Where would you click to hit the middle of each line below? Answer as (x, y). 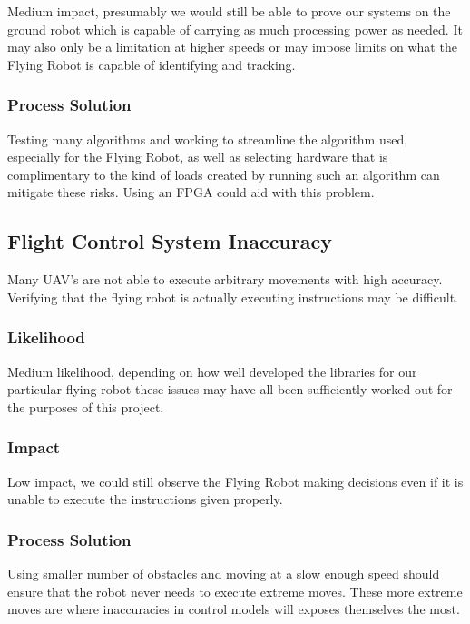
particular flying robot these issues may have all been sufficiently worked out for (230, 389)
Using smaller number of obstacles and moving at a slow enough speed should (224, 573)
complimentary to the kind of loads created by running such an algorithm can (224, 174)
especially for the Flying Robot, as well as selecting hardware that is (198, 157)
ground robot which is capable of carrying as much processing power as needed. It (235, 29)
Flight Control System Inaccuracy (170, 241)
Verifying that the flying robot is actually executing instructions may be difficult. (233, 297)
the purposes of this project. (86, 406)
